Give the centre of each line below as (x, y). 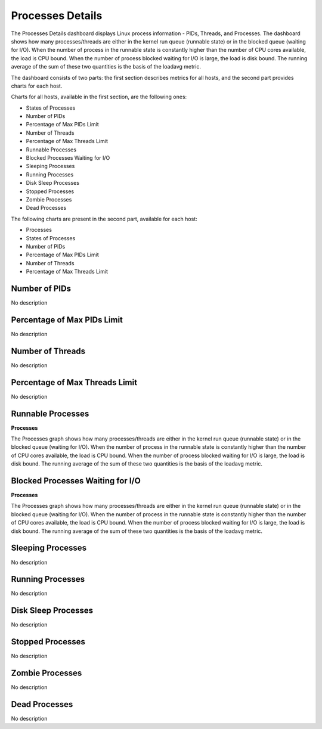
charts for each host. (37, 86)
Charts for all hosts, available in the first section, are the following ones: (99, 97)
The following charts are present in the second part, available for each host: (104, 219)
